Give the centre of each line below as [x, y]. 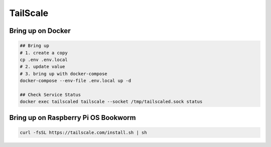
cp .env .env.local [44, 59]
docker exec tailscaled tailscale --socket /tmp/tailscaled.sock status [111, 102]
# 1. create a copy [44, 53]
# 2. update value [42, 67]
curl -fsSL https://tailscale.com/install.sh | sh [84, 132]
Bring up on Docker [40, 31]
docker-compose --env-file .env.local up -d [76, 81]
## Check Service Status [50, 94]
